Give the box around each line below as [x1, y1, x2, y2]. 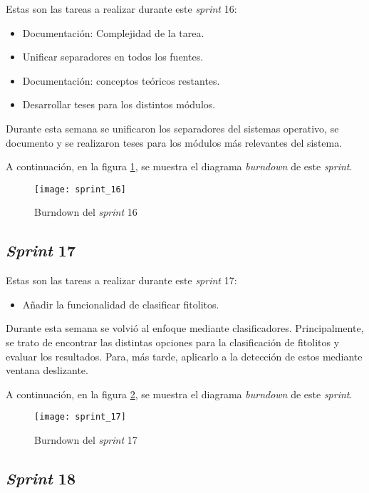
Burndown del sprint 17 [34, 432, 137, 447]
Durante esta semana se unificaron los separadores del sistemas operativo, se [6, 120, 339, 135]
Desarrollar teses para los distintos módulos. [22, 97, 216, 112]
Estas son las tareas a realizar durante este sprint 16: [6, 1, 237, 16]
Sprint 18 [6, 467, 76, 489]
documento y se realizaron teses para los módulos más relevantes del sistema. [6, 135, 343, 150]
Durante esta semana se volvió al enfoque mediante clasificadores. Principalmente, [6, 321, 364, 336]
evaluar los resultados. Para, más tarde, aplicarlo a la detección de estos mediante [6, 348, 363, 363]
